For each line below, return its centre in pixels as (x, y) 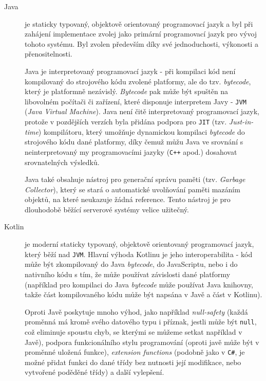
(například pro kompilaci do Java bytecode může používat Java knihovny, (139, 284)
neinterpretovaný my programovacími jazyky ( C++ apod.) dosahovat (131, 151)
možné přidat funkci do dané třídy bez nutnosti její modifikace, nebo (133, 362)
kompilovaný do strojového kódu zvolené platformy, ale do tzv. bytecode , (138, 81)
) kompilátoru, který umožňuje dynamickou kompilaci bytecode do (141, 131)
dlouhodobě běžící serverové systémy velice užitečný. (107, 209)
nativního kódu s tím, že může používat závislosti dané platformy (128, 274)
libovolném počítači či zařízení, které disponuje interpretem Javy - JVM (136, 101)
